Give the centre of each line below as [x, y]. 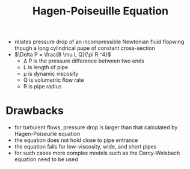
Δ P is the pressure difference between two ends [84, 61]
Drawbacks [35, 111]
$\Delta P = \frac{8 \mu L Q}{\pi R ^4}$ [63, 55]
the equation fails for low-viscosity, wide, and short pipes [85, 147]
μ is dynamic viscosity [51, 74]
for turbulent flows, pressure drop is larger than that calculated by [96, 128]
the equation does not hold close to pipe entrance [76, 140]
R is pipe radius [42, 87]
